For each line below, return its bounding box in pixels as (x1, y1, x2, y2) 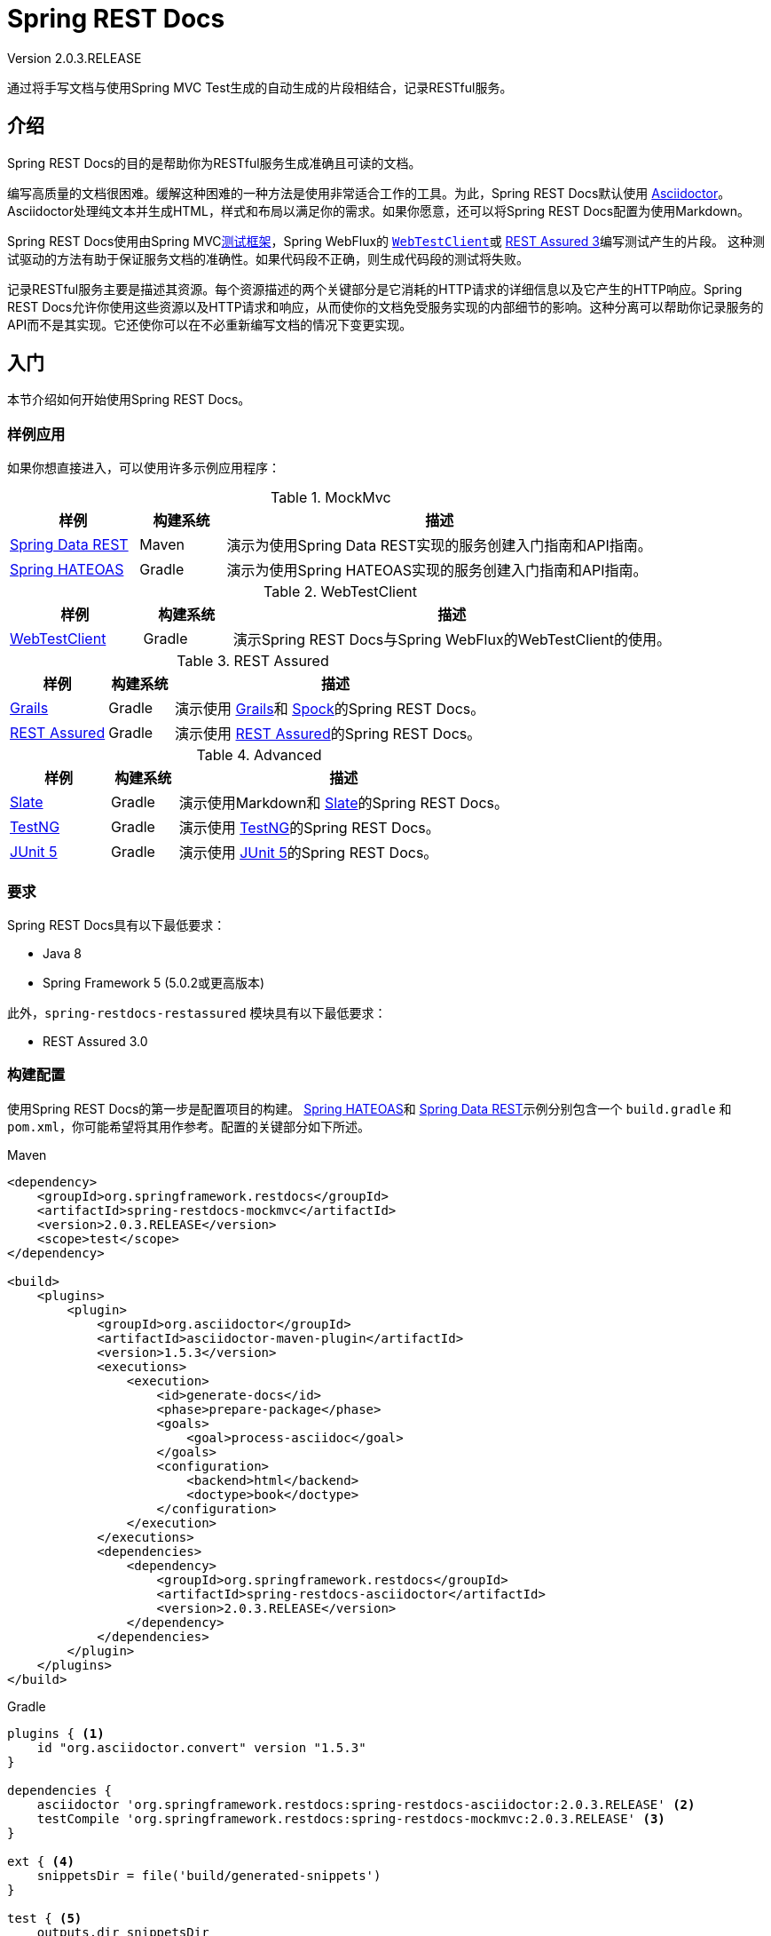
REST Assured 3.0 (43, 1033, 148, 1049)
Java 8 (43, 945, 82, 961)
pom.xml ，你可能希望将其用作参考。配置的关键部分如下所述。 (7, 1118, 371, 1134)
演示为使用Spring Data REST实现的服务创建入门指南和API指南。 (226, 536, 652, 555)
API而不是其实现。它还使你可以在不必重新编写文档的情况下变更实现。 (7, 316, 413, 332)
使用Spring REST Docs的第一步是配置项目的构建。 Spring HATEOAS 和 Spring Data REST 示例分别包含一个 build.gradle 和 (7, 1100, 732, 1116)
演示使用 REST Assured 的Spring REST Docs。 (175, 725, 482, 743)
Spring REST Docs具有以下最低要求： (7, 916, 226, 932)
